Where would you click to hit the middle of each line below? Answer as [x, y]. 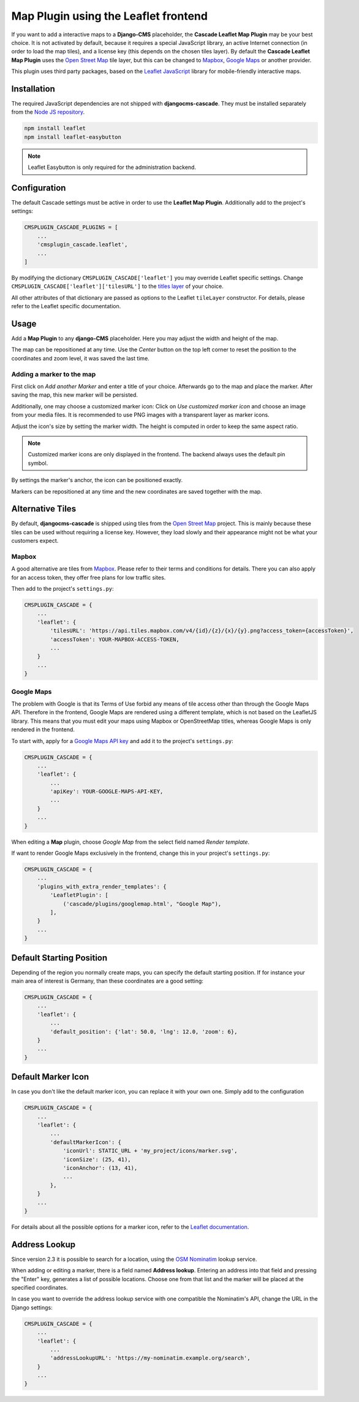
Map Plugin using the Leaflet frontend [110, 16]
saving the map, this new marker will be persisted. [74, 395]
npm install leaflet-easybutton [73, 137]
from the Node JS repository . [48, 112]
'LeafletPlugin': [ [79, 895]
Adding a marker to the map [54, 374]
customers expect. [35, 541]
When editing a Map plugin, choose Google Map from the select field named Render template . [130, 842]
